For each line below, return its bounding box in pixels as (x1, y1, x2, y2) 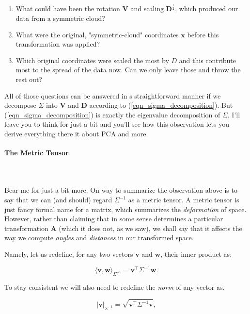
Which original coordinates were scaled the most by (16, 55, 169, 65)
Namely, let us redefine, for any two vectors (4, 249, 133, 259)
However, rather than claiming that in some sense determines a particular (4, 214, 223, 224)
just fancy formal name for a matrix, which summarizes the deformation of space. (4, 204, 247, 214)
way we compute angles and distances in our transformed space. (4, 232, 194, 243)
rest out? (16, 74, 42, 84)
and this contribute (179, 55, 236, 65)
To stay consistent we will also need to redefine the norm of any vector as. (4, 281, 225, 292)
